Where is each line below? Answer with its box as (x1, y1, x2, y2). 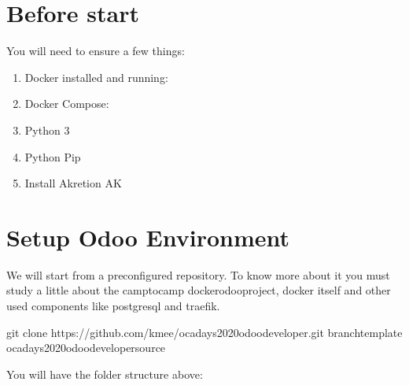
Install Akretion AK (24, 175, 122, 191)
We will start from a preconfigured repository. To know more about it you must (6, 266, 390, 283)
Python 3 (24, 121, 70, 138)
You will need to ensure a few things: (6, 43, 185, 59)
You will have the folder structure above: (6, 365, 203, 382)
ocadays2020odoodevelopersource (6, 339, 166, 356)
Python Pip (24, 148, 81, 165)
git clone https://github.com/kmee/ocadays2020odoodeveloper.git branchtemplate (6, 324, 403, 340)
